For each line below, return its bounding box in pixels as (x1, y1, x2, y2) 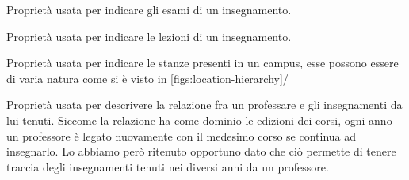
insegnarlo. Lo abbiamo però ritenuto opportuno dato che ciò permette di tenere (6, 143, 396, 159)
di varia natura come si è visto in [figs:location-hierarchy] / (6, 69, 289, 86)
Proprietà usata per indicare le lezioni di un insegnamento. (6, 28, 292, 44)
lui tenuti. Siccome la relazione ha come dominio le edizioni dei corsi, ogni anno (6, 111, 392, 128)
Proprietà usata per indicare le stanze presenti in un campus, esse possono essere (6, 54, 399, 71)
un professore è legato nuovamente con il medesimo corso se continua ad (6, 127, 357, 144)
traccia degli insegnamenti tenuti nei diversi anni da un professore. (6, 158, 329, 174)
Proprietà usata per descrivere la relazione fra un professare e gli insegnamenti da (6, 96, 403, 113)
